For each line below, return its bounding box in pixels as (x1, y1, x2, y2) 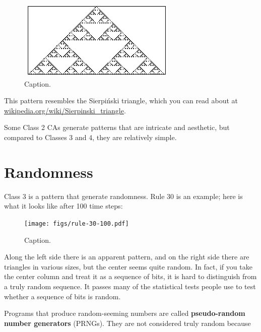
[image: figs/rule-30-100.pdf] (24, 220, 129, 227)
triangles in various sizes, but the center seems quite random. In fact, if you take (4, 261, 252, 272)
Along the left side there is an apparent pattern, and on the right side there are (4, 251, 249, 262)
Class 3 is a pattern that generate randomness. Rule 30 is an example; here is (4, 190, 243, 201)
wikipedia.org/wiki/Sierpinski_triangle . (4, 105, 126, 115)
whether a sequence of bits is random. (4, 291, 121, 301)
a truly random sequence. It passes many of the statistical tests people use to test (4, 281, 256, 291)
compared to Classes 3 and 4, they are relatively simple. (4, 131, 177, 142)
